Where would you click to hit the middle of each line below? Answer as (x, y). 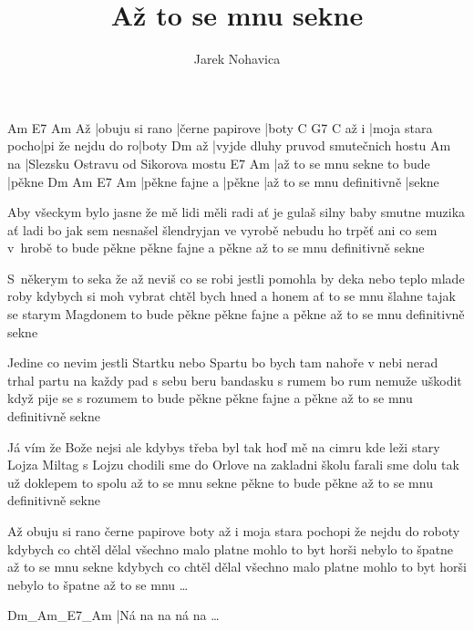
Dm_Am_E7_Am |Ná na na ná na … (113, 615)
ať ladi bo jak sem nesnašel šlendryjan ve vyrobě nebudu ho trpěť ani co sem (222, 229)
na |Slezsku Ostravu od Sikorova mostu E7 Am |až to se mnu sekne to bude (219, 163)
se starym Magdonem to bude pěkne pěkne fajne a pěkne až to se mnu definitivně (236, 314)
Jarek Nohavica (237, 59)
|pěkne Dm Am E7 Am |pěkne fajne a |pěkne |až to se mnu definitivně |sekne (223, 181)
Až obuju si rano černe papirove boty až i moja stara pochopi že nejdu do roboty (234, 531)
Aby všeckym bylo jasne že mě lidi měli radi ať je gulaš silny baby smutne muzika (237, 212)
